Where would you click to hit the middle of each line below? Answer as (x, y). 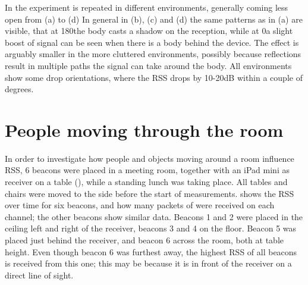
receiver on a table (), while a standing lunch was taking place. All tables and (146, 182)
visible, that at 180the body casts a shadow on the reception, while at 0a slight (149, 31)
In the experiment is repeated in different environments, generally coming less (147, 7)
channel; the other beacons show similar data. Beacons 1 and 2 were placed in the (154, 216)
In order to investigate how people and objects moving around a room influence (150, 158)
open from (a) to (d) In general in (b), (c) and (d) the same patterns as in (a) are (154, 19)
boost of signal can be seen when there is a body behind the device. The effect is (152, 42)
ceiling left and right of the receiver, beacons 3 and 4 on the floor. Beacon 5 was (151, 228)
